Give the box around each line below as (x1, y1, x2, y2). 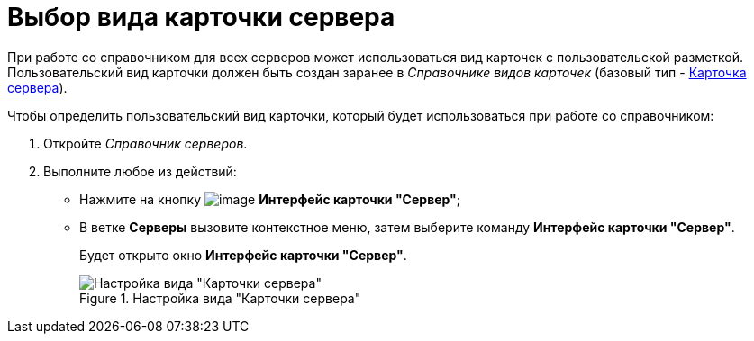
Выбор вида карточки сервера (7, 2, 395, 32)
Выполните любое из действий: (43, 163, 237, 179)
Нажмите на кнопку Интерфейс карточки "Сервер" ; (79, 191, 461, 207)
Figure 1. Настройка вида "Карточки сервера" (79, 290, 361, 306)
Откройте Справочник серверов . (43, 135, 248, 151)
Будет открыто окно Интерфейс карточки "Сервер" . (79, 247, 407, 263)
